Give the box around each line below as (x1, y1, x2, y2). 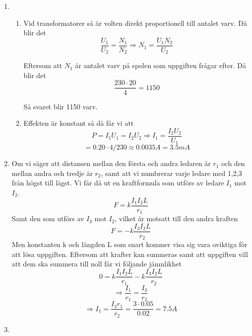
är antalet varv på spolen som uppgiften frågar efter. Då (75, 60, 246, 71)
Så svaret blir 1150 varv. (23, 101, 98, 111)
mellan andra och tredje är (11, 168, 93, 178)
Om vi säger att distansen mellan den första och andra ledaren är (11, 158, 211, 168)
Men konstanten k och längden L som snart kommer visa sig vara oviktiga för (11, 239, 248, 250)
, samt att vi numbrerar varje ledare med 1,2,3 (101, 168, 242, 178)
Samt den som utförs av (11, 213, 84, 224)
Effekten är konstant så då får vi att (23, 118, 134, 128)
